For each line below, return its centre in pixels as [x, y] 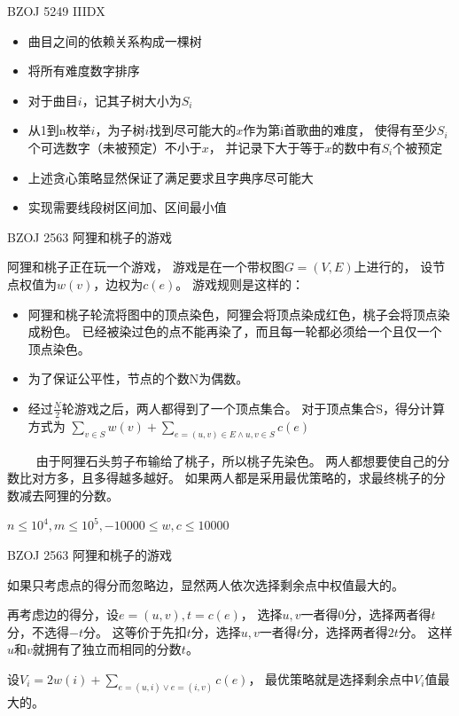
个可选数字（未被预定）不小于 [115, 147]
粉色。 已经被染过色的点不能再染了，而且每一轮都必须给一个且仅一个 [241, 331]
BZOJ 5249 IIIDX [56, 11]
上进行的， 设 [393, 267]
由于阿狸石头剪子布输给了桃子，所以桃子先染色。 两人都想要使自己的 [237, 460]
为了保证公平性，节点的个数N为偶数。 [138, 378]
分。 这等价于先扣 [135, 631]
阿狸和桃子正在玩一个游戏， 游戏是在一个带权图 [146, 267]
